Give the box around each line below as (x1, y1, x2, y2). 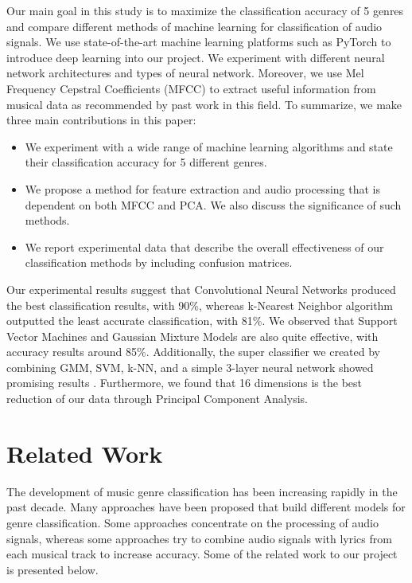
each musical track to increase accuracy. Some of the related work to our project (6, 546, 398, 562)
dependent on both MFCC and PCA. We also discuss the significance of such (25, 196, 402, 213)
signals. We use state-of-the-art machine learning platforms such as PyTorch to (6, 33, 391, 50)
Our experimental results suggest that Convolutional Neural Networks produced (6, 280, 396, 297)
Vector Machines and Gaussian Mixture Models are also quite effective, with (6, 327, 379, 344)
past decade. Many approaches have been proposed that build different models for (6, 499, 406, 515)
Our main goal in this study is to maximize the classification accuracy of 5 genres (6, 2, 404, 18)
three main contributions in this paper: (6, 112, 196, 128)
